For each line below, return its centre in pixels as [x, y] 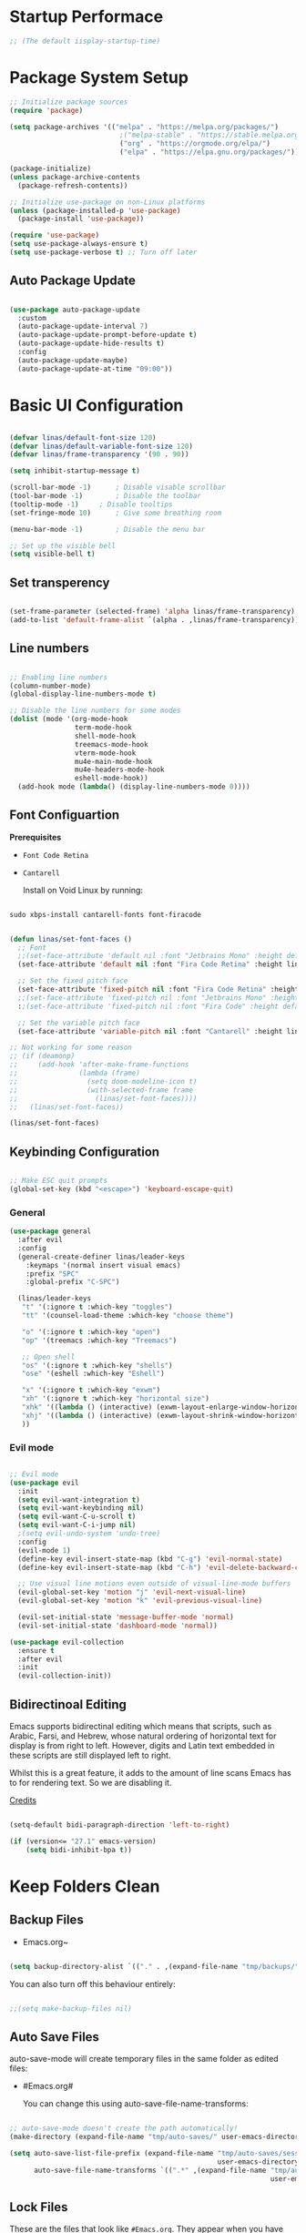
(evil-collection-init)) [65, 1676]
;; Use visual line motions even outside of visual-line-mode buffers [154, 1584]
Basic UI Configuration [97, 405]
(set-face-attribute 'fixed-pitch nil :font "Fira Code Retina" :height [158, 990]
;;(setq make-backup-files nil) [71, 2009]
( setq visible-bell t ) [52, 554]
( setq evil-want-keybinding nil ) [81, 1508]
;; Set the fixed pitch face [73, 981]
